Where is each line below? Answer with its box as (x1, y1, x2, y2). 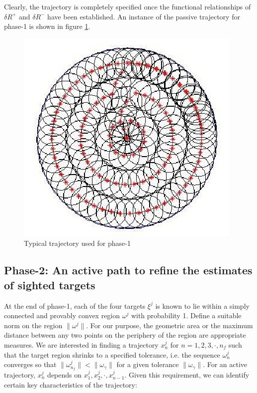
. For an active (203, 359, 248, 370)
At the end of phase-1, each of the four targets (4, 300, 146, 311)
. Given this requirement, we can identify (124, 369, 250, 380)
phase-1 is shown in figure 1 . (4, 21, 90, 31)
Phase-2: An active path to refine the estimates (4, 262, 253, 278)
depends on (47, 369, 82, 380)
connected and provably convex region (4, 310, 120, 321)
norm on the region (4, 320, 63, 330)
